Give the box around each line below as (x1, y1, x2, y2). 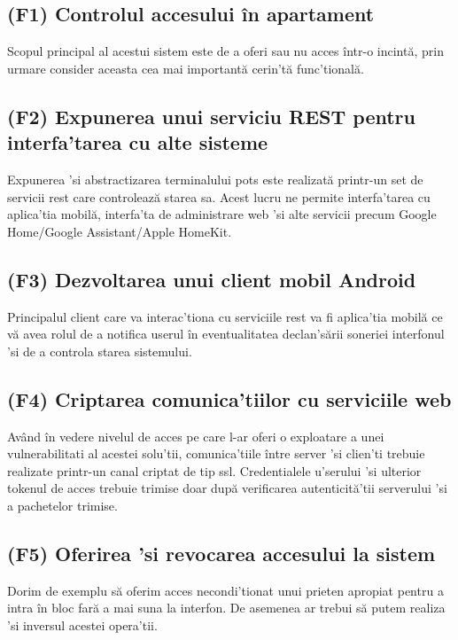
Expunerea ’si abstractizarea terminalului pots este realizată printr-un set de (7, 169, 423, 188)
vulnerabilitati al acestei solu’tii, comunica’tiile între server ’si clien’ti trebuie (7, 444, 425, 463)
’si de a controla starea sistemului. (7, 341, 192, 360)
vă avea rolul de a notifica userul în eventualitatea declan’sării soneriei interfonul (7, 324, 445, 343)
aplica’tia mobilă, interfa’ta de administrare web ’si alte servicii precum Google (7, 205, 437, 223)
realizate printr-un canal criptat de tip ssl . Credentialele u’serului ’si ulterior (7, 461, 422, 480)
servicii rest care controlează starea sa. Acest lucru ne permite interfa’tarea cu (7, 187, 431, 206)
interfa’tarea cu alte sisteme (7, 129, 268, 156)
